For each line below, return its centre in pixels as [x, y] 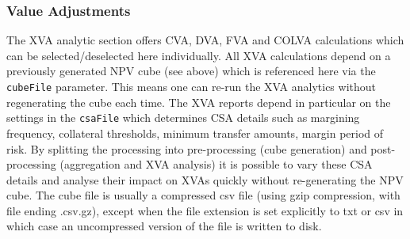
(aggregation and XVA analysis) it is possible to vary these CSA [216, 164]
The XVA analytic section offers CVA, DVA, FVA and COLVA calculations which [205, 40]
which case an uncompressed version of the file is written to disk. [164, 226]
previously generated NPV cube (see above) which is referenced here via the [191, 71]
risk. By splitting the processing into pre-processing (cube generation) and [187, 148]
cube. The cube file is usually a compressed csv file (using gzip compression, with [203, 195]
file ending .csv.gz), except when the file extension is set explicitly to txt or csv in [205, 210]
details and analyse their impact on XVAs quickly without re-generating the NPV [205, 179]
